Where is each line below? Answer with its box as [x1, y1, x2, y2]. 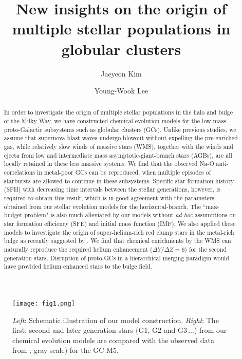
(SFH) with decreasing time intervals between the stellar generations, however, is [4, 185, 220, 194]
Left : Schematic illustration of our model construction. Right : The [12, 314, 219, 325]
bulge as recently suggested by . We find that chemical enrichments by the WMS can [4, 236, 231, 245]
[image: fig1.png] [12, 299, 75, 307]
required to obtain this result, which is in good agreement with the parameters [4, 194, 214, 202]
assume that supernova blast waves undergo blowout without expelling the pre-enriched [4, 134, 238, 142]
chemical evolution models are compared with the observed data [12, 334, 215, 345]
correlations [4, 168, 35, 177]
